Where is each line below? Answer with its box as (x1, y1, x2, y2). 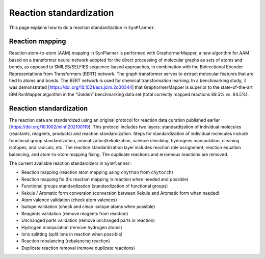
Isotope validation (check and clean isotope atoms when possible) (21, 204, 156, 209)
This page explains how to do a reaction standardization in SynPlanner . (9, 25, 156, 30)
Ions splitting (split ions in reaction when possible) (21, 231, 123, 237)
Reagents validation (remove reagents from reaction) (21, 210, 129, 216)
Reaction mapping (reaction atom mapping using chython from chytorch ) (21, 169, 174, 175)
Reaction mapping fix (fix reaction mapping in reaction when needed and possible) (21, 176, 188, 182)
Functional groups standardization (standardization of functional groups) (21, 183, 168, 189)
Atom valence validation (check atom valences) (21, 197, 117, 203)
